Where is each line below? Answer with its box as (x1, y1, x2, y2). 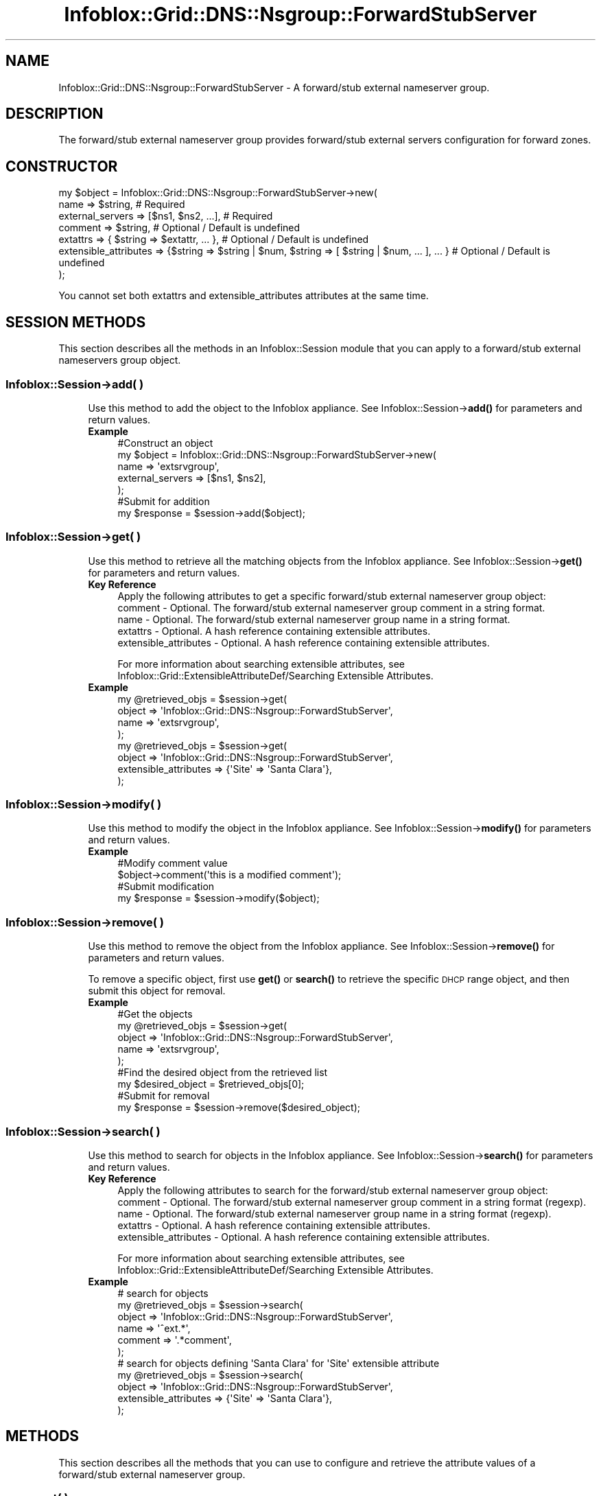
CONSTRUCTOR (5, 157, 118, 175)
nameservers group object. (58, 354, 181, 366)
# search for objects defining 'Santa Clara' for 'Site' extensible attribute (117, 1357, 440, 1369)
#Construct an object (117, 436, 213, 449)
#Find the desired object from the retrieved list (117, 1066, 328, 1079)
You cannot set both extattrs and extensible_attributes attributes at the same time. (58, 290, 429, 302)
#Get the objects (117, 1008, 193, 1020)
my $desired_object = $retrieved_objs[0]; (117, 1078, 305, 1090)
